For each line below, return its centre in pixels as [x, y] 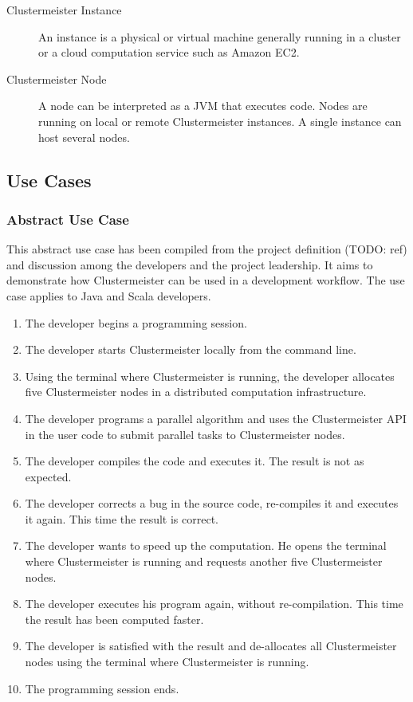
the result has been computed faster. [114, 619]
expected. [48, 476]
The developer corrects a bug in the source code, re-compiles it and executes [212, 503]
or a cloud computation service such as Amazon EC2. [169, 52]
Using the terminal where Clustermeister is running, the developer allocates [210, 376]
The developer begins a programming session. [136, 322]
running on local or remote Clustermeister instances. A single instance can [220, 121]
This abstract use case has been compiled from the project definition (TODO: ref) [207, 249]
